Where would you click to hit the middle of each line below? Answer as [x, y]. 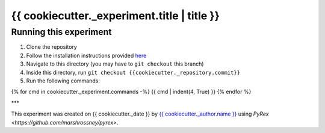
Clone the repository [52, 47]
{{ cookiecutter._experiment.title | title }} [115, 16]
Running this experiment [61, 32]
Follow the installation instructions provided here [86, 55]
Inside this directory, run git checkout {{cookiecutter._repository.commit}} [133, 72]
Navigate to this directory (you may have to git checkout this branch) [115, 64]
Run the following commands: [63, 81]
